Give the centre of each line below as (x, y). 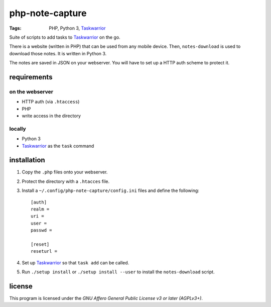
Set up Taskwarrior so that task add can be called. (76, 263)
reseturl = (44, 251)
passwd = (41, 230)
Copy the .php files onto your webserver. (65, 172)
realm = (40, 209)
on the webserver (31, 91)
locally (18, 129)
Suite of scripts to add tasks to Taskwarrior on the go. (65, 37)
